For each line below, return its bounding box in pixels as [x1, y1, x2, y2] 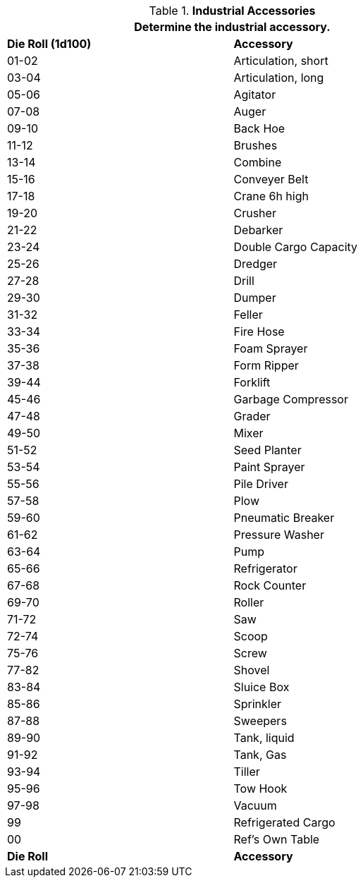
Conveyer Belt [233, 172, 309, 186]
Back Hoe [233, 121, 285, 135]
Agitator [233, 87, 276, 102]
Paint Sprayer [233, 460, 305, 474]
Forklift [233, 375, 271, 389]
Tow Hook [233, 781, 288, 796]
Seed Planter [233, 443, 302, 457]
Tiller [233, 765, 260, 779]
